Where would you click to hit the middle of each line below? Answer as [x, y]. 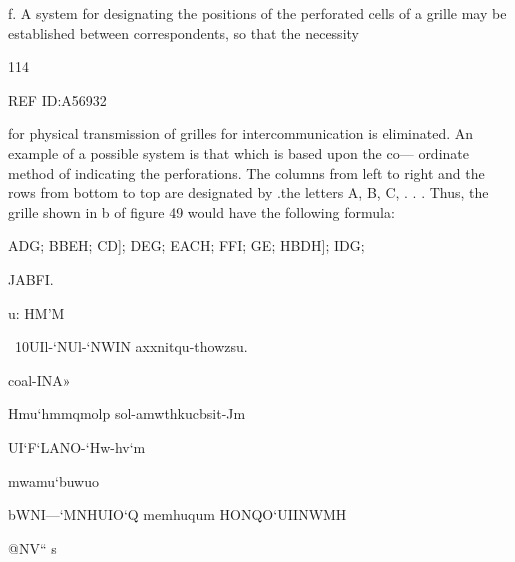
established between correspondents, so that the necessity [183, 32]
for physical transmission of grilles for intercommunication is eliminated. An [241, 133]
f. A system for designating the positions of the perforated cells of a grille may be [257, 13]
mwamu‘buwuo [53, 480]
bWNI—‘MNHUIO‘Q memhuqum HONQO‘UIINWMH [177, 514]
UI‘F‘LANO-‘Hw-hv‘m [77, 446]
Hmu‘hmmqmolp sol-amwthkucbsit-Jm [127, 413]
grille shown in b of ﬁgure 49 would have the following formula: [201, 211]
